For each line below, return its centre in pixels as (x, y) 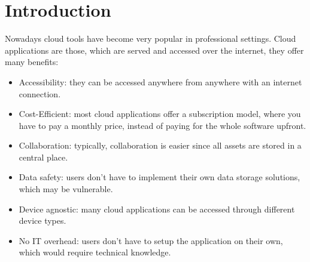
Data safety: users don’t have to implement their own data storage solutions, (159, 177)
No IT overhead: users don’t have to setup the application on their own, (151, 240)
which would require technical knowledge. (95, 252)
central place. (43, 157)
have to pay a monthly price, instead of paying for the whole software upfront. (162, 125)
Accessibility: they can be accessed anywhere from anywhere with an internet (160, 81)
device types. (42, 221)
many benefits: (32, 62)
